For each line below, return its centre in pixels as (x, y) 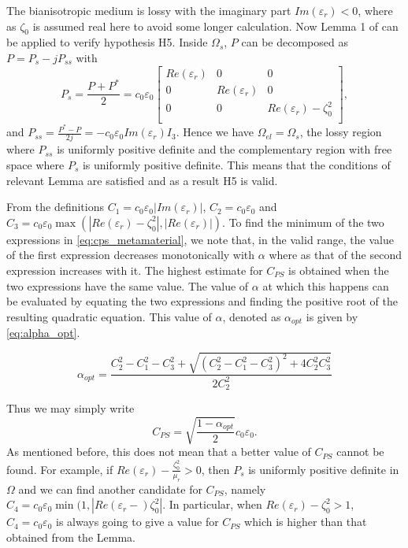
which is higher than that (306, 522)
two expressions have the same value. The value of (128, 285)
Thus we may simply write (70, 408)
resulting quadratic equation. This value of (109, 316)
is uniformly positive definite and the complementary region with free (224, 149)
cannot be (360, 452)
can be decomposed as (295, 42)
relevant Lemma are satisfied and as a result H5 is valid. (142, 180)
